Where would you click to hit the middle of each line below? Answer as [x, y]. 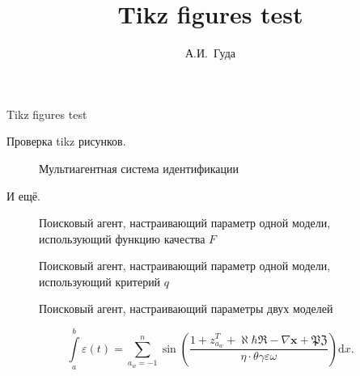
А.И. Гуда [210, 53]
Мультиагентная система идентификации [139, 168]
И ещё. [23, 195]
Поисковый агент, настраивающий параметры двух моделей [186, 308]
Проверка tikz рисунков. [66, 141]
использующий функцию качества [122, 238]
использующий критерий [100, 281]
